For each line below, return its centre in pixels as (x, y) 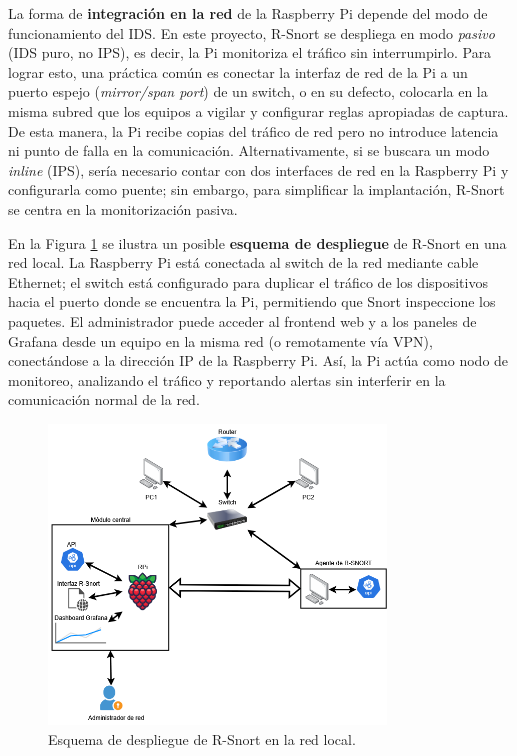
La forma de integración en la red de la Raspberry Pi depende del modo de (248, 13)
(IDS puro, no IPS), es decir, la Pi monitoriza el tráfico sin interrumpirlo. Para (250, 52)
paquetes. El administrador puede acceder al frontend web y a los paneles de (242, 320)
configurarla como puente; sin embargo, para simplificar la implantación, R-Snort (256, 189)
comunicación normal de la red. (104, 399)
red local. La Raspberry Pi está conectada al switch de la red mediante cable (243, 262)
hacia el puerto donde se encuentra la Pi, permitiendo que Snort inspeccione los (252, 301)
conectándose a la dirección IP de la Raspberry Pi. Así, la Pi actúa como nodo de (258, 360)
